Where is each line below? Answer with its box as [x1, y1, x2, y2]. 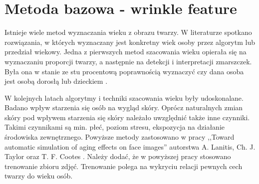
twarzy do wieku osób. [4, 171, 73, 181]
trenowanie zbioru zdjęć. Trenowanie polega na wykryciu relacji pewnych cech [4, 161, 243, 171]
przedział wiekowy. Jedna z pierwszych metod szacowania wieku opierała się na [4, 46, 247, 57]
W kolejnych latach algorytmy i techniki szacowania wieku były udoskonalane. [4, 92, 244, 103]
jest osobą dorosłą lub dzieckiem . [4, 76, 108, 86]
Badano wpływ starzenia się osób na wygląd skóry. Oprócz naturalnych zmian [4, 102, 243, 113]
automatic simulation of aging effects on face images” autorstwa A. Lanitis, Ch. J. [4, 141, 256, 152]
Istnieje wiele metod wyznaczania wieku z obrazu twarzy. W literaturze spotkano [4, 27, 252, 37]
